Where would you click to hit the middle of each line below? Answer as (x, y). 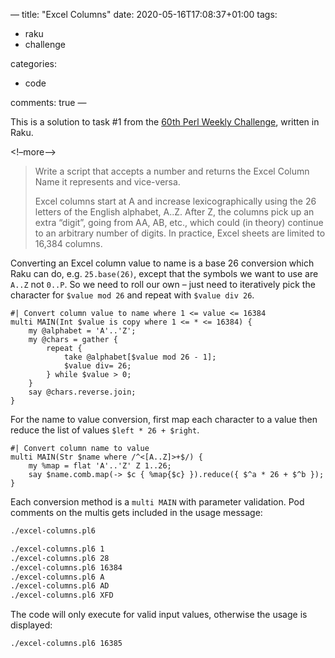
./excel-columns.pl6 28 (60, 558)
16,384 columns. (68, 243)
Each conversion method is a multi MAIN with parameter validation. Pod (157, 502)
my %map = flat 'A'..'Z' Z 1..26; (100, 466)
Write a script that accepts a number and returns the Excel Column (172, 171)
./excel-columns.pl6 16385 (66, 644)
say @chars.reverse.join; (82, 392)
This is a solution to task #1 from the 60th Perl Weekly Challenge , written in (165, 122)
